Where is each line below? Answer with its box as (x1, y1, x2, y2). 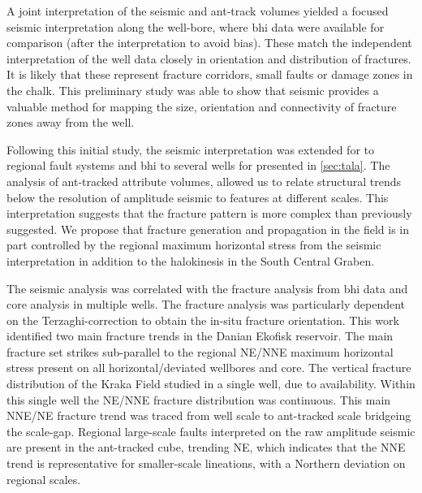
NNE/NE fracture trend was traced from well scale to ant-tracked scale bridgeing (6, 407, 411, 424)
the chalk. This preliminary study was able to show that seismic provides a (6, 81, 379, 98)
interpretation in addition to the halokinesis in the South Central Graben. (6, 252, 375, 269)
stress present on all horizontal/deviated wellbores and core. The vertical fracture (6, 359, 411, 376)
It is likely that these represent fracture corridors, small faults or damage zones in (6, 66, 413, 83)
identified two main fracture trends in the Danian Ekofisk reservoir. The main (6, 327, 394, 344)
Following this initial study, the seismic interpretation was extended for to (6, 141, 374, 158)
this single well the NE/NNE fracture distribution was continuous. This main (6, 391, 391, 408)
